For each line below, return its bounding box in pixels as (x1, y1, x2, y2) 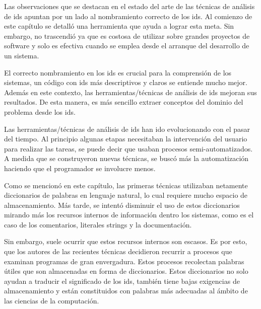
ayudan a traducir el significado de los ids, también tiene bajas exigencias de (4, 275, 240, 286)
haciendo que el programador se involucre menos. (4, 163, 156, 173)
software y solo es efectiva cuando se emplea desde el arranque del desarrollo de (4, 40, 249, 51)
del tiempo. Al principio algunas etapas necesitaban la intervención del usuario (4, 133, 247, 144)
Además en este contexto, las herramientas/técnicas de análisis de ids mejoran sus (4, 87, 257, 97)
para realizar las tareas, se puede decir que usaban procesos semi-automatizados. (4, 143, 253, 153)
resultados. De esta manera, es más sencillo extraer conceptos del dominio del (4, 97, 243, 107)
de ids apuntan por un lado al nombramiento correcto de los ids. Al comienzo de (4, 11, 252, 21)
